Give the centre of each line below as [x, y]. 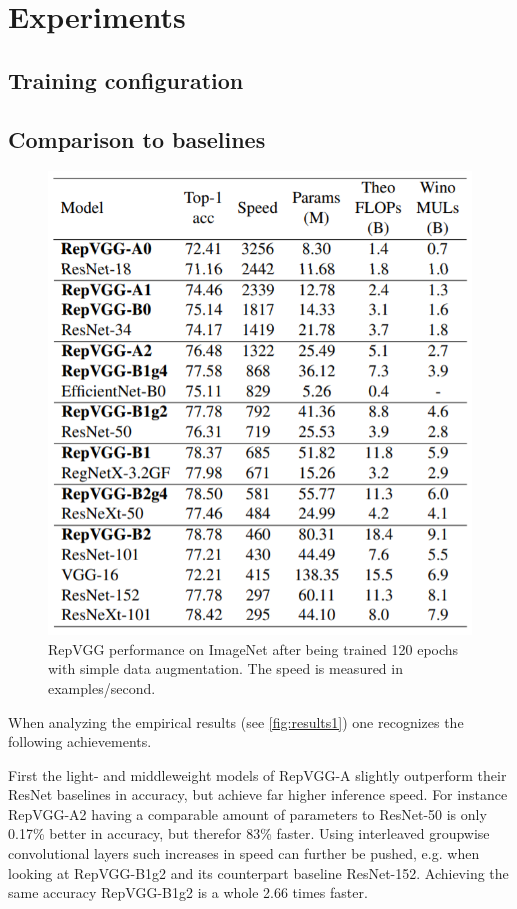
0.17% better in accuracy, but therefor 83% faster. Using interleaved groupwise [249, 833]
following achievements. [80, 741]
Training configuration [126, 79]
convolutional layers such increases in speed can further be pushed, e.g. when [244, 853]
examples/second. [102, 687]
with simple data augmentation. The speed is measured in [225, 668]
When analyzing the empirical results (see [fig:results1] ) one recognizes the [236, 721]
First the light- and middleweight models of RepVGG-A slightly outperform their [257, 774]
